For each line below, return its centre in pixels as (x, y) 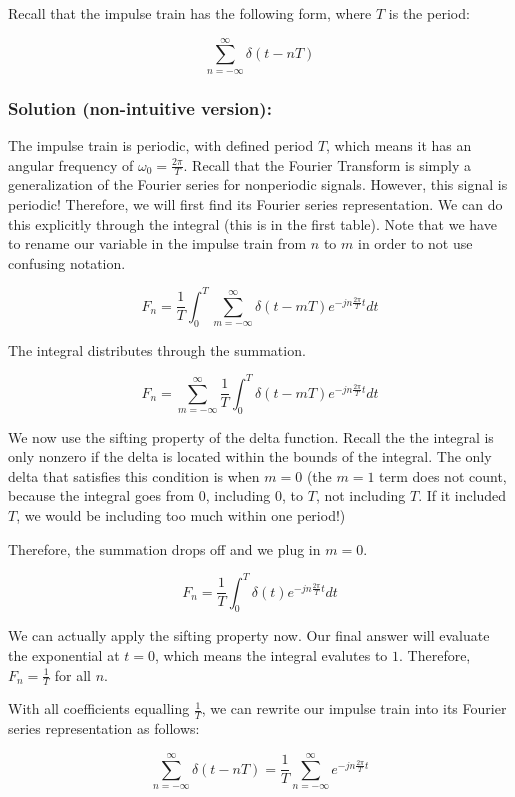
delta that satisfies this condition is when (134, 475)
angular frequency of (71, 164)
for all (72, 674)
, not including (360, 495)
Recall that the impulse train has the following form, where (190, 13)
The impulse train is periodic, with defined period (161, 145)
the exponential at (64, 655)
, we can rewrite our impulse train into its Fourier (354, 708)
